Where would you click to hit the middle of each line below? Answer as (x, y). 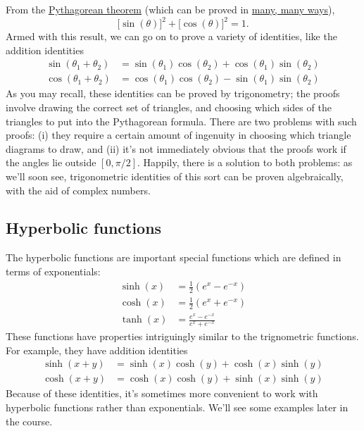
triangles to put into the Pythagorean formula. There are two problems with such (181, 121)
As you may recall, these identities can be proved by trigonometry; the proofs (173, 93)
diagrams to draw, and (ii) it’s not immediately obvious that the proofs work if (176, 148)
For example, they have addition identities (97, 350)
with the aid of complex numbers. (78, 190)
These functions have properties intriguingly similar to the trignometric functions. (182, 336)
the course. (29, 421)
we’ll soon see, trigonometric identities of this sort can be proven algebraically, (175, 176)
